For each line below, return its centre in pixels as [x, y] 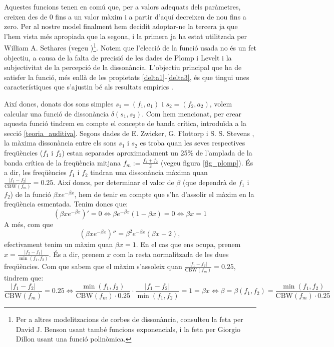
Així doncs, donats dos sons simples [59, 103]
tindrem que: [24, 278]
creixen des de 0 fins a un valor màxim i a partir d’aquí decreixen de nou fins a [125, 16]
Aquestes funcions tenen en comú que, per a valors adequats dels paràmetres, [122, 6]
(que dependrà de [209, 182]
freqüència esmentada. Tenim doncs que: [66, 204]
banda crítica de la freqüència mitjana [63, 162]
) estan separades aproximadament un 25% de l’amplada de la [157, 152]
